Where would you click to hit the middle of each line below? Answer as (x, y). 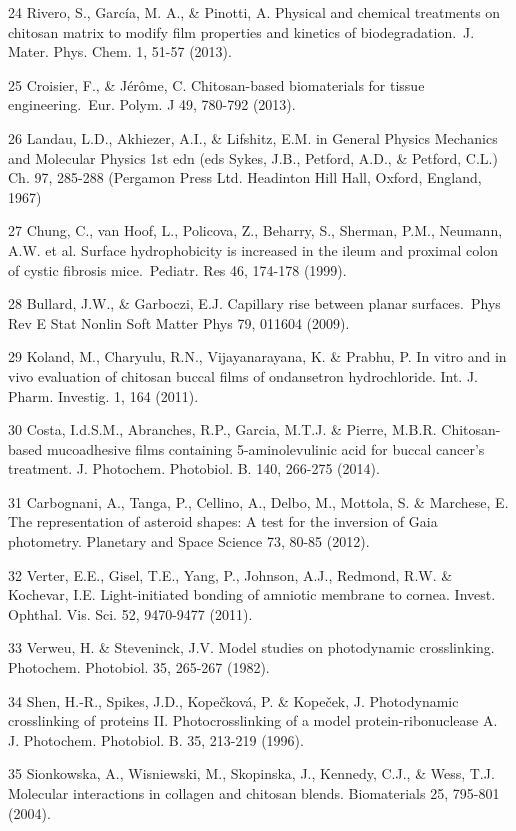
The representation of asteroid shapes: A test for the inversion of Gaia (223, 521)
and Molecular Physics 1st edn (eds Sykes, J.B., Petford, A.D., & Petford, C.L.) (253, 157)
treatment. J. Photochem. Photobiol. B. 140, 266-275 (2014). (194, 468)
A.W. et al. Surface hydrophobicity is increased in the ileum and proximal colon (253, 249)
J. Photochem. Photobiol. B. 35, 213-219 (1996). (156, 739)
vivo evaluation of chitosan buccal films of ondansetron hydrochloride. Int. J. (243, 375)
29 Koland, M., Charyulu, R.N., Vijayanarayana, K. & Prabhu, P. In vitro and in (257, 356)
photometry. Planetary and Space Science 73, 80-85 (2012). (189, 541)
